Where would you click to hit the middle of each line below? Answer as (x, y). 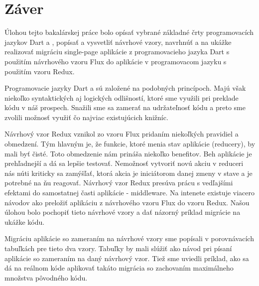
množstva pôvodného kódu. (46, 277)
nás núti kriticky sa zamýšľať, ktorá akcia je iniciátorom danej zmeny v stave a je (129, 173)
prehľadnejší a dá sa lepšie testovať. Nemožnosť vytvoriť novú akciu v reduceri (124, 163)
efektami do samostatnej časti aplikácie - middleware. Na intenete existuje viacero (129, 193)
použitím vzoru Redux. (40, 71)
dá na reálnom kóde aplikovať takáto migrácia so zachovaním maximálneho (119, 268)
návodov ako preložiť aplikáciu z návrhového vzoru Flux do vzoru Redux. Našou (127, 202)
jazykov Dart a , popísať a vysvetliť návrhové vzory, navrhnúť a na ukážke (118, 42)
